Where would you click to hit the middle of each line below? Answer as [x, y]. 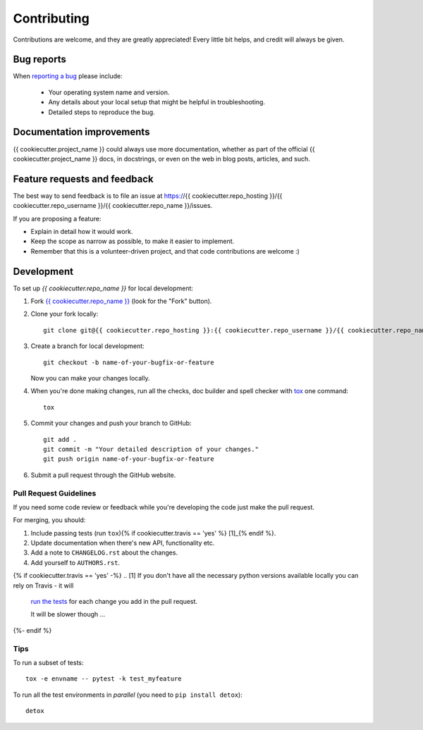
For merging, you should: [49, 520]
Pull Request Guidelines [55, 493]
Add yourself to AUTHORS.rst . [75, 562]
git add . [60, 439]
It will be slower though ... [68, 614]
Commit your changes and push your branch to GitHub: [111, 423]
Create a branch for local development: [87, 346]
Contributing [51, 18]
